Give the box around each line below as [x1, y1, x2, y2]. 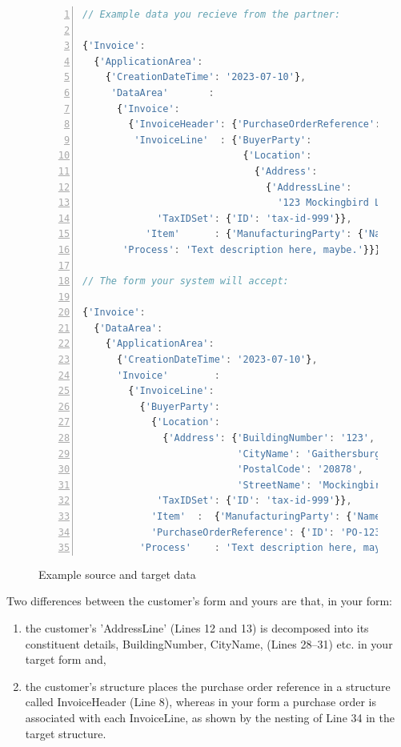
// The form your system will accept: [82, 275, 289, 287]
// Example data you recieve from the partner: [82, 9, 341, 20]
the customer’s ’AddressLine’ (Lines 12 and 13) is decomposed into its [25, 619, 369, 636]
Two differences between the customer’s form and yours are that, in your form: [6, 592, 392, 609]
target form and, [25, 651, 106, 668]
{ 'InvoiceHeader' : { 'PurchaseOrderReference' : [128, 118, 381, 131]
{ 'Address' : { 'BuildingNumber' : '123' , [162, 432, 375, 444]
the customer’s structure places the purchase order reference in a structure [25, 677, 391, 694]
